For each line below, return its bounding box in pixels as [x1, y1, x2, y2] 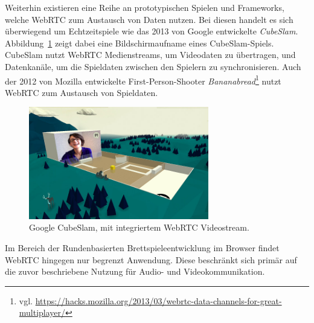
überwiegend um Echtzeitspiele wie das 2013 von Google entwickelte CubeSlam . [5, 25, 298, 37]
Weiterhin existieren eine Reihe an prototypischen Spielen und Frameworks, [5, 1, 284, 13]
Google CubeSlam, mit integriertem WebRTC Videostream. [29, 221, 249, 234]
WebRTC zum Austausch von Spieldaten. [5, 86, 158, 98]
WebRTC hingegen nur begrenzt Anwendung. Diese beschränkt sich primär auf [5, 253, 297, 266]
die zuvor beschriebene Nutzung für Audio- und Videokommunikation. [5, 265, 265, 278]
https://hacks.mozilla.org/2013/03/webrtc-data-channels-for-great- [35, 294, 282, 307]
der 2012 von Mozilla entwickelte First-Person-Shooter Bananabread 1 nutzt [5, 72, 281, 87]
